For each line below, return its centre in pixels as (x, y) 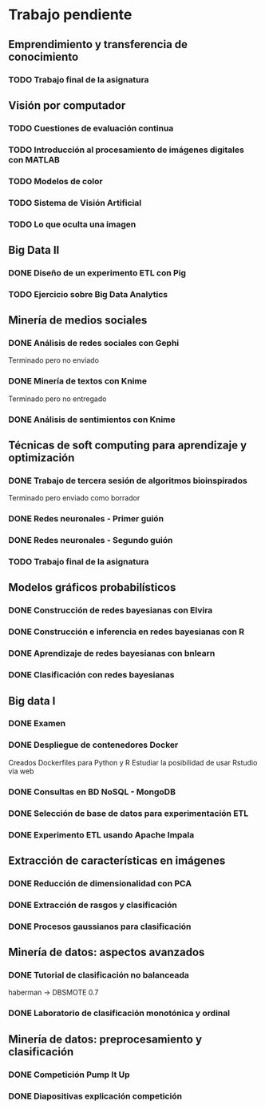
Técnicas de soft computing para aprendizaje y (128, 446)
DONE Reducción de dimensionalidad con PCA (100, 883)
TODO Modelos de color (55, 181)
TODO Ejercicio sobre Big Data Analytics (88, 294)
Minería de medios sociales (78, 321)
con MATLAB (34, 159)
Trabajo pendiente (70, 15)
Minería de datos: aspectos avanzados (107, 952)
